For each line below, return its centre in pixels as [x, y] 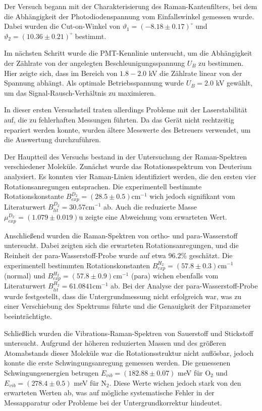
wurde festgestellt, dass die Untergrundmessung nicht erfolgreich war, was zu [123, 296]
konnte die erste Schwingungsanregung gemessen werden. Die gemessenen [117, 363]
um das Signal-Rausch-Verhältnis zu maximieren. [80, 92]
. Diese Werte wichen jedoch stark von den [175, 382]
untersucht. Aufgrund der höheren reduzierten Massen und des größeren [115, 343]
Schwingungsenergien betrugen [51, 373]
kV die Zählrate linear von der [195, 73]
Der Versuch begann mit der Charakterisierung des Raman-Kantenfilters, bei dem [131, 6]
